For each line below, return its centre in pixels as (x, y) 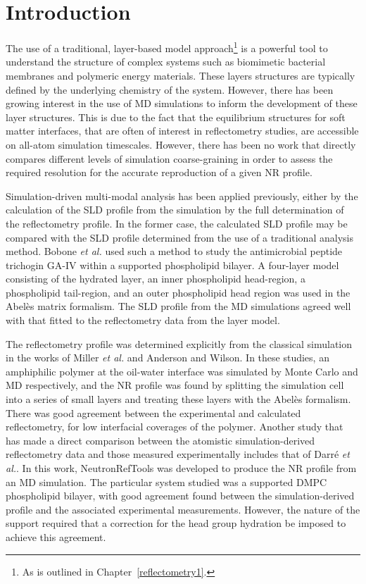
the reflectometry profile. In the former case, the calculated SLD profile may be (177, 223)
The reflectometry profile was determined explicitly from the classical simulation (179, 343)
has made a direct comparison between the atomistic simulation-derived (160, 440)
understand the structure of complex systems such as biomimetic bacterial (166, 62)
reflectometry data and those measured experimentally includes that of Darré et (178, 454)
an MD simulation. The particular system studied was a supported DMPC (166, 482)
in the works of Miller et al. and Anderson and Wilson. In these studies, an (168, 358)
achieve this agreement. (56, 536)
